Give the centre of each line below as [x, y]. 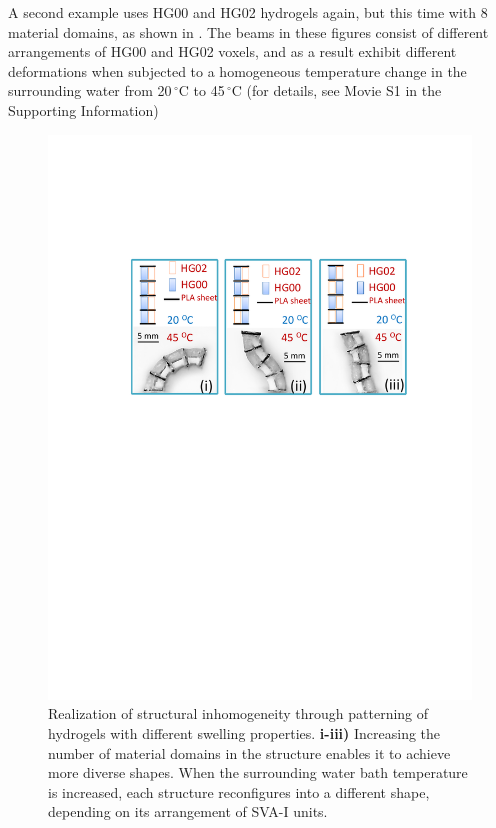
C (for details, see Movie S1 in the [336, 90]
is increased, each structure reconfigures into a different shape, [239, 791]
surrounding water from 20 [90, 90]
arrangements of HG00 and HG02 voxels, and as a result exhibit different [232, 51]
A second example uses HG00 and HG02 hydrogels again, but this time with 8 [248, 12]
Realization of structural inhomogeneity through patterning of [238, 713]
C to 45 [201, 90]
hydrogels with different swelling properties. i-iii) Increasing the [244, 733]
